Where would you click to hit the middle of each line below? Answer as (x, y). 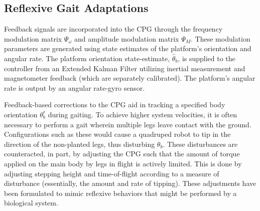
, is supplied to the (207, 58)
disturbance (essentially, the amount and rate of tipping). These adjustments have (130, 183)
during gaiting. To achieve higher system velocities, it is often (143, 114)
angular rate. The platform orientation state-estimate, (87, 58)
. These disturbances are (200, 144)
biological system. (31, 203)
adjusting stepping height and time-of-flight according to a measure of (112, 173)
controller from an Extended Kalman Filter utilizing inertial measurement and (125, 68)
